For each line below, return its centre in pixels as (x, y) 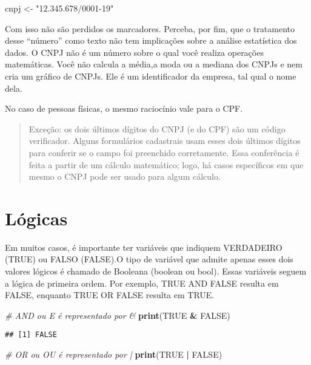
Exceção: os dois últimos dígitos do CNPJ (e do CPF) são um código (157, 128)
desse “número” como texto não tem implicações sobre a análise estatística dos (151, 40)
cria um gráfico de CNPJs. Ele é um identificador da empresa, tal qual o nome (151, 76)
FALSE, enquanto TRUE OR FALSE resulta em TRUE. (110, 295)
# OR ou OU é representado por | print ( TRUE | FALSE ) (114, 354)
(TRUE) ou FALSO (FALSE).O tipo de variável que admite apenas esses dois (149, 259)
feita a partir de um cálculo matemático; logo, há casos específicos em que (166, 164)
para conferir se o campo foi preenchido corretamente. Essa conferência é (164, 152)
